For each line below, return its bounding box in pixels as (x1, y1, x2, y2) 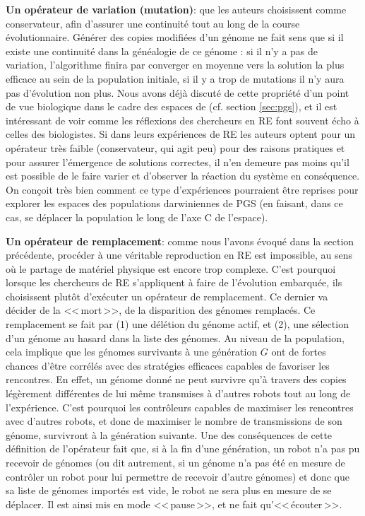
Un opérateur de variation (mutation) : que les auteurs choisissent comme (6, 2, 347, 16)
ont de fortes (271, 344, 326, 359)
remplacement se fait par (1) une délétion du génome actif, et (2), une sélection (6, 317, 349, 332)
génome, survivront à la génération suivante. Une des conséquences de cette (6, 427, 333, 442)
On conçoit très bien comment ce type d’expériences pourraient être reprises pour (6, 182, 359, 197)
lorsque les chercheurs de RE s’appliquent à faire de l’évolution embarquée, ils (6, 275, 342, 290)
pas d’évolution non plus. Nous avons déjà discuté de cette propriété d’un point (6, 85, 349, 100)
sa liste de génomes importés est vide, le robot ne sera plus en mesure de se (6, 483, 332, 498)
